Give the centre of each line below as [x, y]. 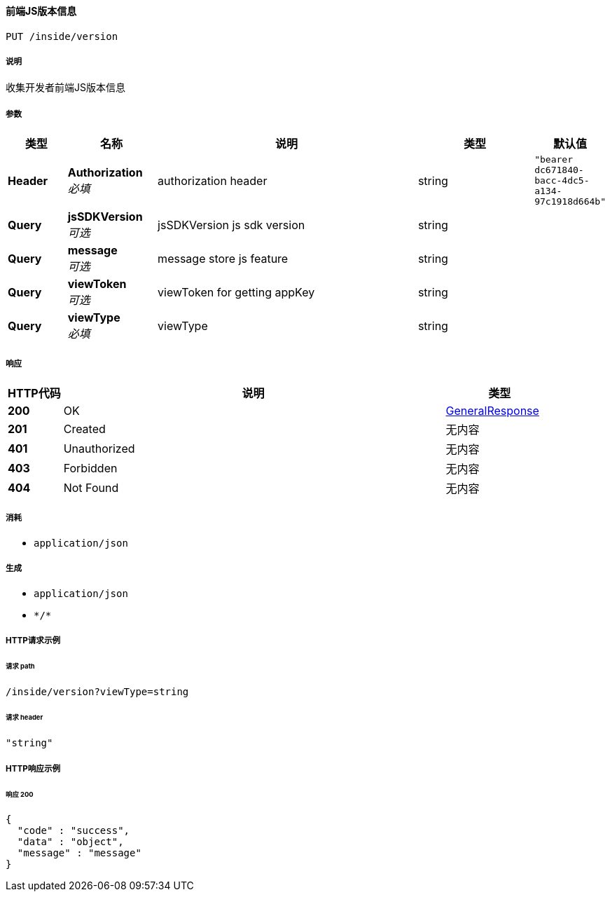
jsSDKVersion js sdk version [231, 225]
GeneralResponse [492, 410]
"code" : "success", [74, 831]
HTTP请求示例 [33, 640]
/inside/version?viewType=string [97, 691]
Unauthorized [99, 448]
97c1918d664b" [570, 202]
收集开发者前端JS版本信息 [65, 88]
